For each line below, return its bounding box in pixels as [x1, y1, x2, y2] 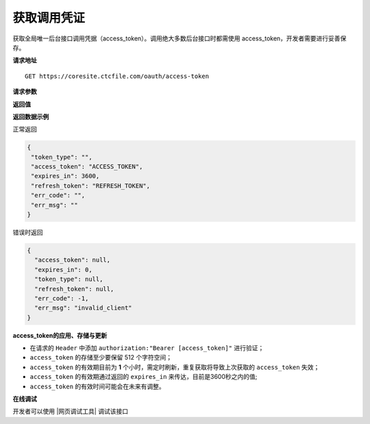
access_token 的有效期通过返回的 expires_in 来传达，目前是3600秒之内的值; [29, 373, 258, 381]
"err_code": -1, [34, 295, 89, 302]
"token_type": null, [34, 275, 103, 284]
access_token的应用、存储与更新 [12, 331, 108, 339]
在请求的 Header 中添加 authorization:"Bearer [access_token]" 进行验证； [29, 344, 264, 352]
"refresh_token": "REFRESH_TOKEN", [31, 182, 151, 190]
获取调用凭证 [12, 10, 86, 25]
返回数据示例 [12, 112, 49, 121]
